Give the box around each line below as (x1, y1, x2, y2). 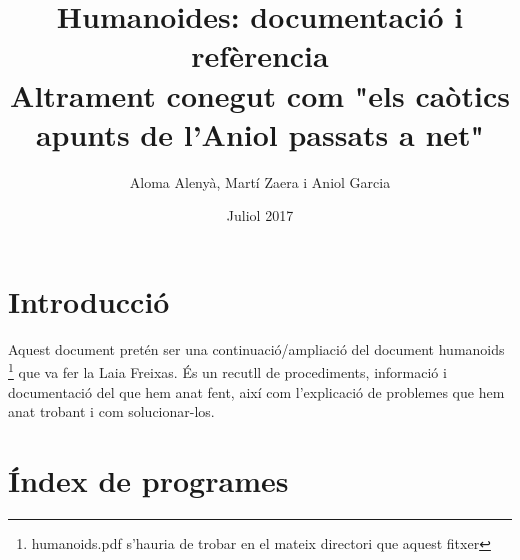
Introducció (8, 280, 170, 321)
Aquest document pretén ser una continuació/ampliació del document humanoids (8, 338, 505, 359)
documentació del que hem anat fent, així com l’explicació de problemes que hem (8, 381, 505, 402)
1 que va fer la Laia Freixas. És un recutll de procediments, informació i (8, 359, 447, 383)
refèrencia (191, 35, 329, 76)
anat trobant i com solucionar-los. (8, 401, 215, 422)
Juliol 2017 (226, 205, 294, 226)
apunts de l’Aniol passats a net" (35, 113, 485, 154)
